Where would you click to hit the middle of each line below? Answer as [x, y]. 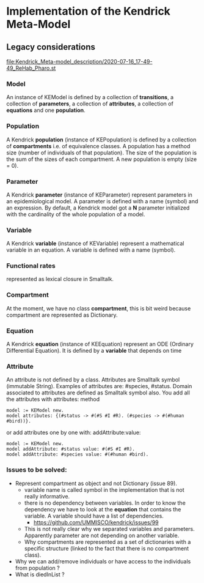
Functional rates [31, 266]
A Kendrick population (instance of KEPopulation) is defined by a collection [101, 140]
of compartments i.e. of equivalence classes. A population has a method [98, 146]
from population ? [37, 568]
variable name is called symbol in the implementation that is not [104, 490]
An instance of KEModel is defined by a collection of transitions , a [90, 97]
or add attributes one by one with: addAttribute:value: [74, 432]
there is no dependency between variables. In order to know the [105, 503]
